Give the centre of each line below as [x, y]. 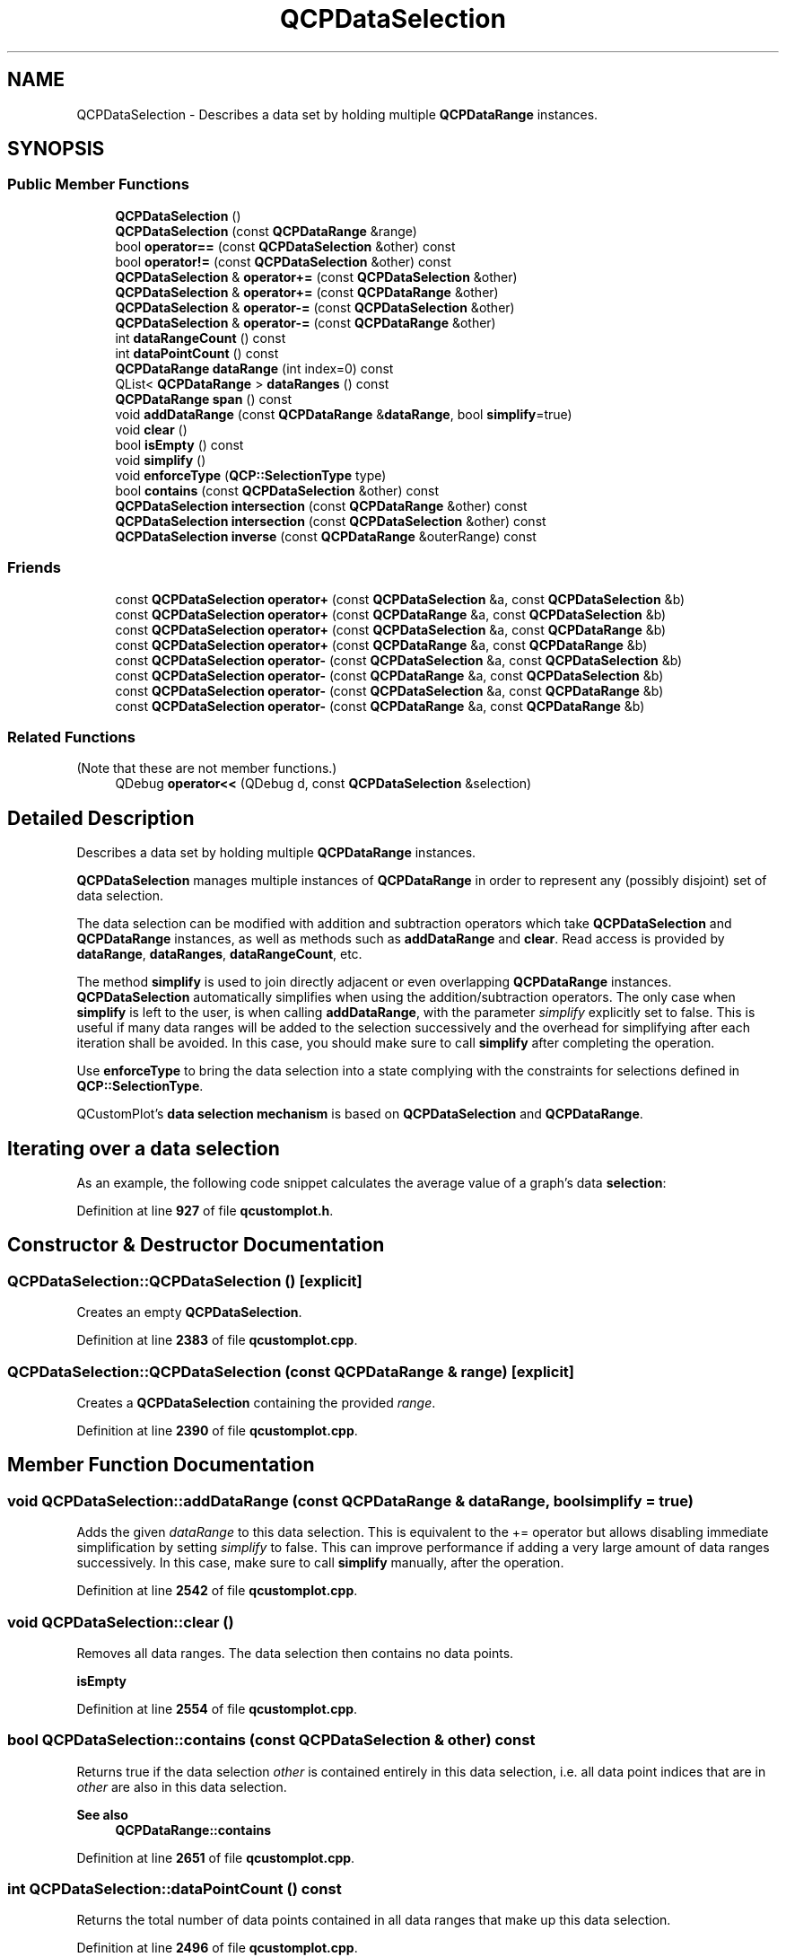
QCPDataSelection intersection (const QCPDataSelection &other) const [331, 521]
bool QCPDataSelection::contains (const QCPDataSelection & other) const [271, 1740]
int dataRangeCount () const [201, 338]
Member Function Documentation [161, 1465]
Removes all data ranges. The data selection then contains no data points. [295, 1653]
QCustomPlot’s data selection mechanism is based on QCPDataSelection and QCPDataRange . [360, 1114]
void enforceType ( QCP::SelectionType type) [251, 475]
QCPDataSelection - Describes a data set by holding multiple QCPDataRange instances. [337, 114]
